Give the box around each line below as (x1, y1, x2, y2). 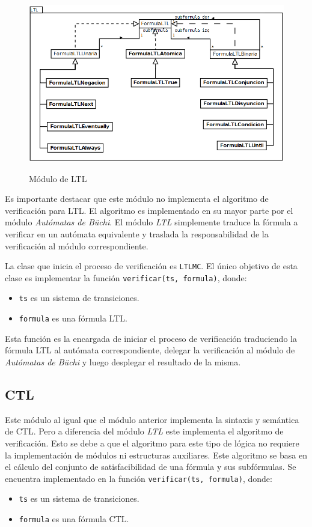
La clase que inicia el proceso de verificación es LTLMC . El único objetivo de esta (5, 260, 298, 272)
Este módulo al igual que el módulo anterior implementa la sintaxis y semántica (5, 413, 299, 425)
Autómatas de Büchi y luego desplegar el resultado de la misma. (5, 355, 241, 368)
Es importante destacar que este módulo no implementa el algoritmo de (5, 192, 269, 205)
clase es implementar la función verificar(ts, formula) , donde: (5, 271, 247, 284)
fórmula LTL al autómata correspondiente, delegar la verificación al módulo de (5, 344, 295, 356)
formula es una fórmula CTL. (19, 513, 129, 525)
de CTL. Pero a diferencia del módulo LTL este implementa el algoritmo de (5, 425, 284, 437)
